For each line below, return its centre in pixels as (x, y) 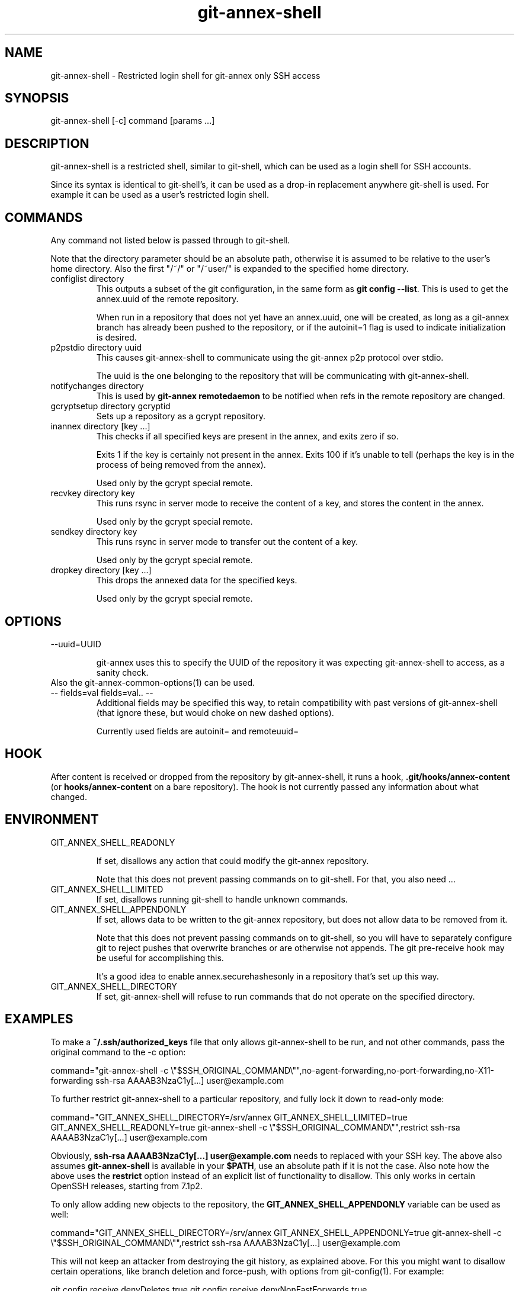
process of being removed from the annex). (181, 465)
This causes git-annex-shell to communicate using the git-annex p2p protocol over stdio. (270, 358)
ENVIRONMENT (52, 820)
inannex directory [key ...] (100, 426)
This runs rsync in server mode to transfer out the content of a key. (227, 542)
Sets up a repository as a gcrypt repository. (181, 416)
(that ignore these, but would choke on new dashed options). (215, 712)
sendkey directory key (94, 532)
